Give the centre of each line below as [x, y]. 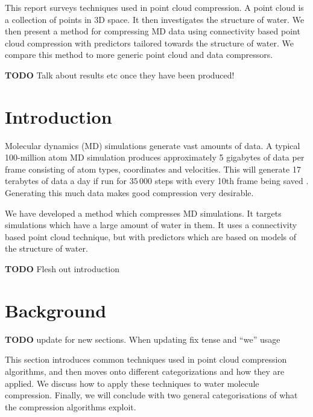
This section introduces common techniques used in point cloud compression [146, 359]
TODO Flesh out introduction [62, 269]
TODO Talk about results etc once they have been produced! [120, 75]
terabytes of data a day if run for [66, 181]
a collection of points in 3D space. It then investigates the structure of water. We [155, 19]
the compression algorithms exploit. [71, 406]
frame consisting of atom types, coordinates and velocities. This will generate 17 [153, 169]
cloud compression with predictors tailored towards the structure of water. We [150, 43]
